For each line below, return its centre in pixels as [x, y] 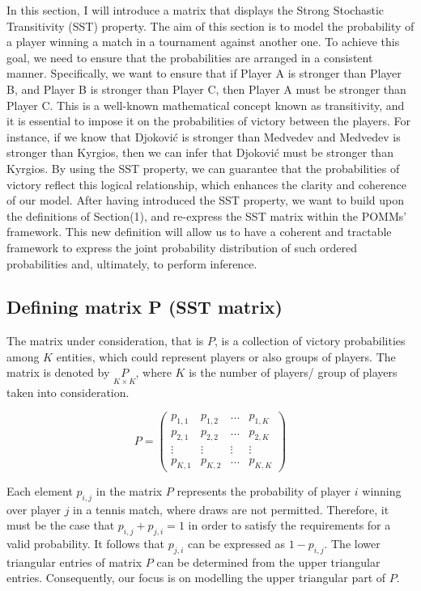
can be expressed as [236, 544]
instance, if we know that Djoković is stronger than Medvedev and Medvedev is [204, 136]
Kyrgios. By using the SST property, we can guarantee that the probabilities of [203, 168]
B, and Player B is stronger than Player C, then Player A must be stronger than [206, 89]
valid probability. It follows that [85, 544]
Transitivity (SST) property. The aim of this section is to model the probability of [210, 25]
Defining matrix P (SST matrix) [145, 307]
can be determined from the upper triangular [268, 561]
